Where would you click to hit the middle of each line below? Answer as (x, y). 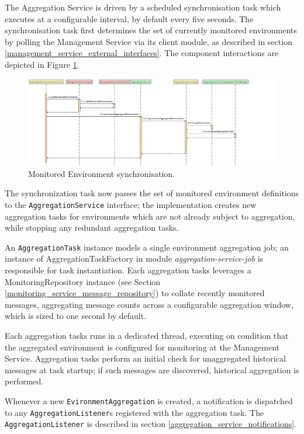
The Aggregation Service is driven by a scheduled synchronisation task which (143, 7)
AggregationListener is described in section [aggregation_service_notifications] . (151, 424)
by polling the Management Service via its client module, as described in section (148, 41)
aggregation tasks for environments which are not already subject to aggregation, (150, 216)
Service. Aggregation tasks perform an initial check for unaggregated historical (145, 358)
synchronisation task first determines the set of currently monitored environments (151, 30)
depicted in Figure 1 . (42, 64)
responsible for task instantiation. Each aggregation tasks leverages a (128, 270)
